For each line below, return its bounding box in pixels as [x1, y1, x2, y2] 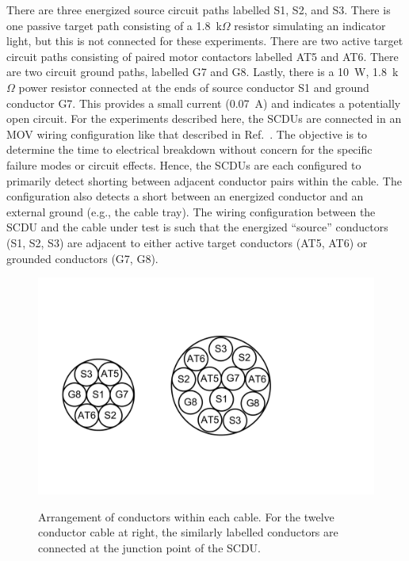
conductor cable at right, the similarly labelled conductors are [38, 524, 338, 540]
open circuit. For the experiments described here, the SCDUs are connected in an [6, 110, 402, 127]
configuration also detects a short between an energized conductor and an [6, 188, 364, 204]
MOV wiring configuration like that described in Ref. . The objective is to [6, 125, 368, 142]
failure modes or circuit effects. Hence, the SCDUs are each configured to [6, 156, 361, 173]
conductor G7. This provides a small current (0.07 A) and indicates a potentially [6, 94, 401, 111]
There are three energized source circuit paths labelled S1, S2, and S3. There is [6, 2, 391, 17]
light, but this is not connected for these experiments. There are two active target [6, 32, 403, 49]
